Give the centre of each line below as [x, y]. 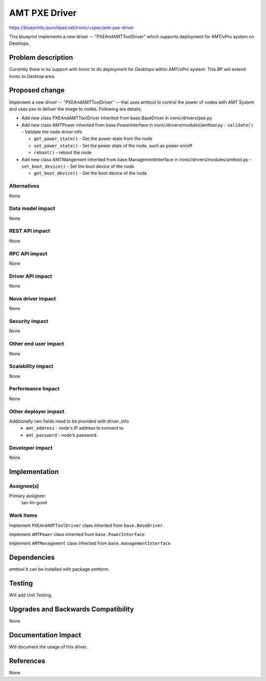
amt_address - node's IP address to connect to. [75, 428]
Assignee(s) [24, 486]
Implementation [34, 472]
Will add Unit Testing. [31, 595]
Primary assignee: [28, 496]
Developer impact [31, 448]
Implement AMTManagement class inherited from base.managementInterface [90, 543]
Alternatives [24, 186]
